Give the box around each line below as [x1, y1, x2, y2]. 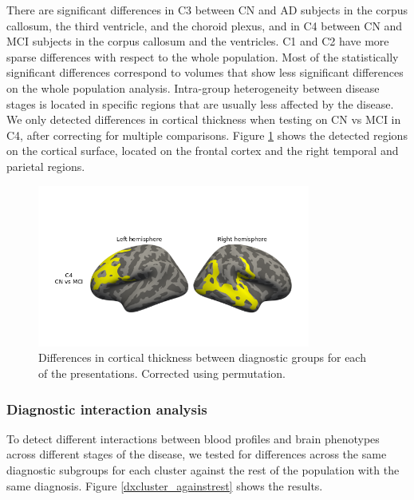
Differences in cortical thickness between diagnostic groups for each [38, 349, 366, 366]
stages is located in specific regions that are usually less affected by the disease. [6, 95, 394, 112]
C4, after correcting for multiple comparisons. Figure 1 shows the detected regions [6, 126, 408, 143]
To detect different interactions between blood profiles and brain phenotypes [6, 430, 380, 446]
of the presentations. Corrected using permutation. [38, 364, 286, 381]
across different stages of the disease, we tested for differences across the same [6, 446, 387, 462]
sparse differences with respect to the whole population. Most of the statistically [6, 48, 399, 65]
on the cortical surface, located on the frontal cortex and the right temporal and [6, 142, 399, 159]
